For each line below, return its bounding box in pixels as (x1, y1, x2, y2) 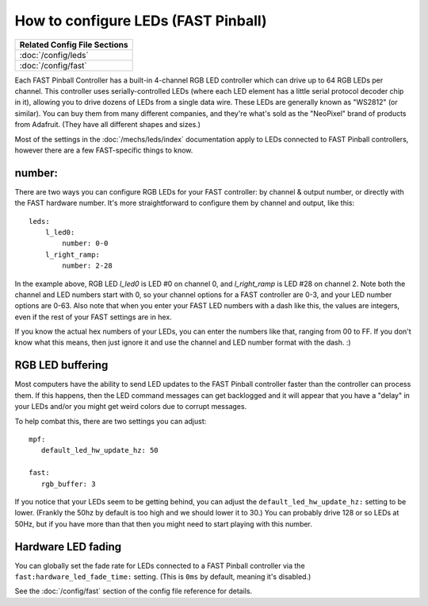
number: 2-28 (62, 261, 113, 270)
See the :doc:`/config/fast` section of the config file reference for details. (14, 586, 253, 596)
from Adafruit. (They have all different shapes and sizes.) (14, 120, 201, 129)
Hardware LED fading (14, 540, 122, 554)
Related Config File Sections (19, 39, 128, 50)
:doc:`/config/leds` (19, 49, 89, 60)
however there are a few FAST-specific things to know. (14, 145, 193, 155)
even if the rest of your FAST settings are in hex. (14, 312, 172, 322)
